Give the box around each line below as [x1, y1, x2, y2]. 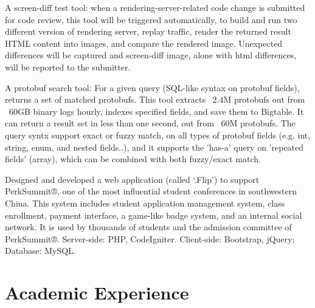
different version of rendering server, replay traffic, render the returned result [5, 25, 291, 38]
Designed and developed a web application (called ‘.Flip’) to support [5, 173, 260, 185]
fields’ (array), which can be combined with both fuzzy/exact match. [5, 152, 261, 165]
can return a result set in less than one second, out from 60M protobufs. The [5, 117, 296, 129]
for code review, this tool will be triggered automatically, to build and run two [5, 13, 297, 26]
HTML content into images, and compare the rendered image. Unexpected [5, 36, 283, 49]
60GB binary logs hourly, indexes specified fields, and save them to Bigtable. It [9, 104, 304, 117]
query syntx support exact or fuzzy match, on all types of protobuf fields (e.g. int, [5, 128, 311, 141]
